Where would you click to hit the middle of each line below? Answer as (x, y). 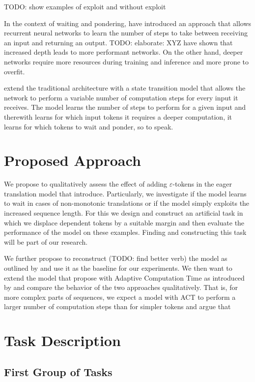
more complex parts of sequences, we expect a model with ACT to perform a (120, 297)
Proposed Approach (72, 160)
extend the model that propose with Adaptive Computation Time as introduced (124, 277)
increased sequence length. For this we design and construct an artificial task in (124, 213)
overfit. (14, 71)
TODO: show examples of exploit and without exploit (85, 6)
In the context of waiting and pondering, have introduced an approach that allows (128, 23)
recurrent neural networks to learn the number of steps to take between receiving (126, 33)
